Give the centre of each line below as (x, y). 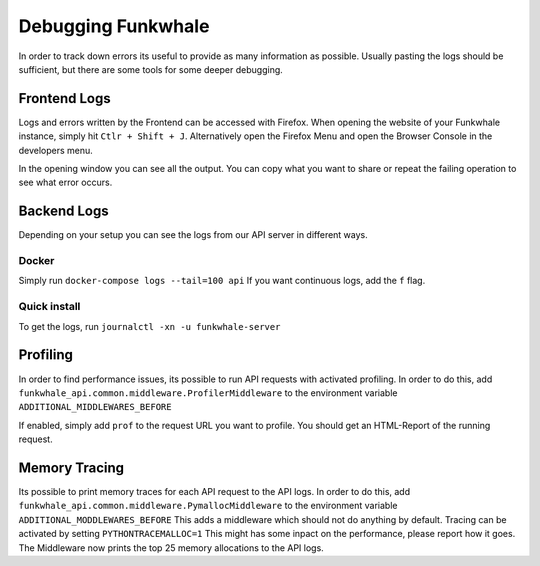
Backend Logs (63, 211)
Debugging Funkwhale (114, 26)
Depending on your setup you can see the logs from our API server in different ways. (193, 235)
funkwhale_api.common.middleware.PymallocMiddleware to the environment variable (208, 506)
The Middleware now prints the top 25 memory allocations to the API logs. (171, 547)
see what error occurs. (65, 182)
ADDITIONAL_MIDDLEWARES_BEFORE (95, 407)
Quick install (49, 307)
